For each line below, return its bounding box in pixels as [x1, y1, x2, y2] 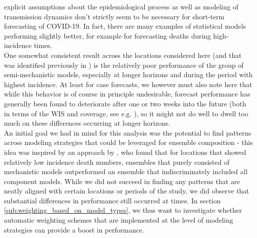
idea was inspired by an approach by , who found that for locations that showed [4, 146, 247, 157]
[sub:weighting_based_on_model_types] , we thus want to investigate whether [4, 205, 242, 215]
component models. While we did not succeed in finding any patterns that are [4, 176, 240, 186]
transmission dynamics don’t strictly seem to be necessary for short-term [4, 11, 225, 21]
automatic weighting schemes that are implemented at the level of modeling [4, 215, 233, 225]
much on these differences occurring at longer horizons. [4, 118, 171, 128]
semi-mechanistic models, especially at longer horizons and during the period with [4, 69, 253, 80]
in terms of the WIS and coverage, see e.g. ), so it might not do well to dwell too [4, 108, 249, 118]
